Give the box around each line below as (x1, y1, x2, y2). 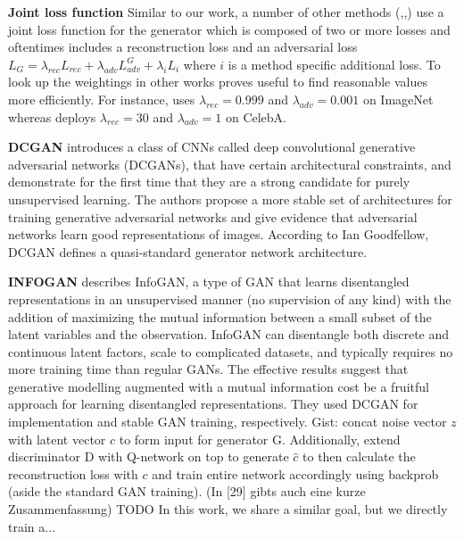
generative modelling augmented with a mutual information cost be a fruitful (8, 377, 429, 395)
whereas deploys (8, 107, 96, 126)
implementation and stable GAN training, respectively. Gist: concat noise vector (8, 412, 447, 431)
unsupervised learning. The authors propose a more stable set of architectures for (8, 189, 452, 208)
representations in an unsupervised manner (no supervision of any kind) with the (8, 289, 452, 308)
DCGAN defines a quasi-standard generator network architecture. (8, 242, 368, 261)
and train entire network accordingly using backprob (152, 464, 439, 483)
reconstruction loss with (8, 464, 138, 483)
